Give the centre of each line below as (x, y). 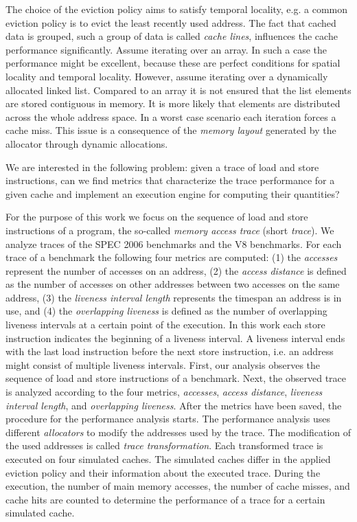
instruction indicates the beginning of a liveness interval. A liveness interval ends (175, 338)
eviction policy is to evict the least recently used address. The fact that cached (171, 22)
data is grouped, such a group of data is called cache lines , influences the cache (172, 36)
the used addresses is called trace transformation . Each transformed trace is (164, 445)
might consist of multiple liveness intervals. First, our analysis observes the (163, 364)
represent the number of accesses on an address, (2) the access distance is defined (176, 270)
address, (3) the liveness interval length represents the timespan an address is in (174, 297)
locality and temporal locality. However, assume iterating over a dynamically (167, 76)
